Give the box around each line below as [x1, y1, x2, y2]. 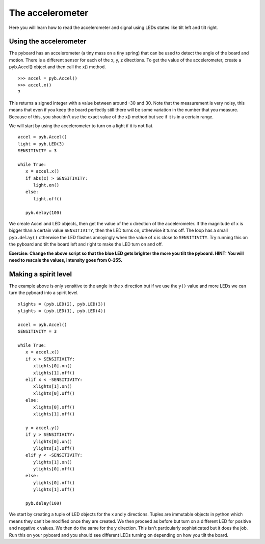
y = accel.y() [25, 425, 59, 431]
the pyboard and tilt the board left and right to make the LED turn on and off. [9, 241, 163, 247]
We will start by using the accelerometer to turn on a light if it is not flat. [9, 123, 154, 129]
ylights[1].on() [33, 459, 73, 465]
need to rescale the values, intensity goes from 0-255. [9, 257, 123, 263]
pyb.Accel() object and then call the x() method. [9, 64, 106, 70]
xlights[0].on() [33, 363, 73, 369]
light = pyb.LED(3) [18, 141, 65, 147]
